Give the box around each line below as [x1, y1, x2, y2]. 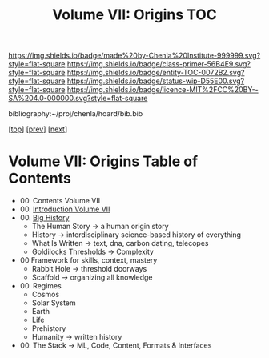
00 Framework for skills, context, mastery [19, 255, 158, 265]
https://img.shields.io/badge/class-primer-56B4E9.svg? [66, 59, 251, 69]
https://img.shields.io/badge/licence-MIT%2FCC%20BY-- [66, 85, 259, 95]
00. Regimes [19, 281, 62, 291]
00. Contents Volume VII [19, 196, 101, 206]
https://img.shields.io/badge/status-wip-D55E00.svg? [66, 76, 245, 86]
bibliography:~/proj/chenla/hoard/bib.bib [8, 109, 143, 119]
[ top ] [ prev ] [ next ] [8, 124, 68, 134]
